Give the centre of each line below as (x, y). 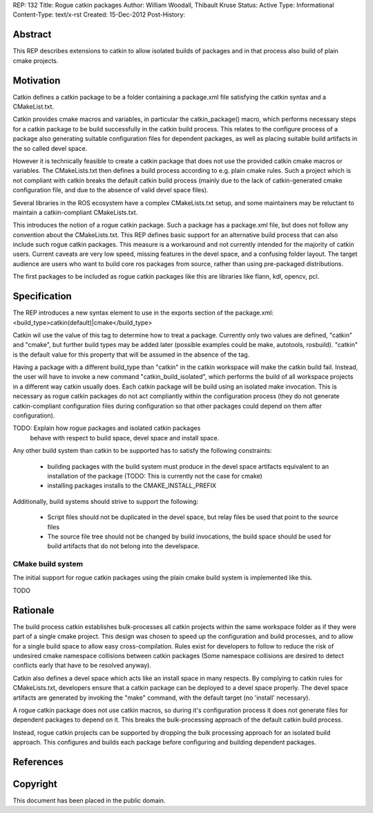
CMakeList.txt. (34, 106)
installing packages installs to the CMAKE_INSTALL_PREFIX (132, 486)
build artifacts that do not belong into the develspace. (123, 546)
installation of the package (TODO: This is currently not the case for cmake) (155, 476)
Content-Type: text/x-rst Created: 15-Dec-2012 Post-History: (99, 15)
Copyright (35, 784)
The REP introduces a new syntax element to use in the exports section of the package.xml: (143, 313)
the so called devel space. (50, 148)
